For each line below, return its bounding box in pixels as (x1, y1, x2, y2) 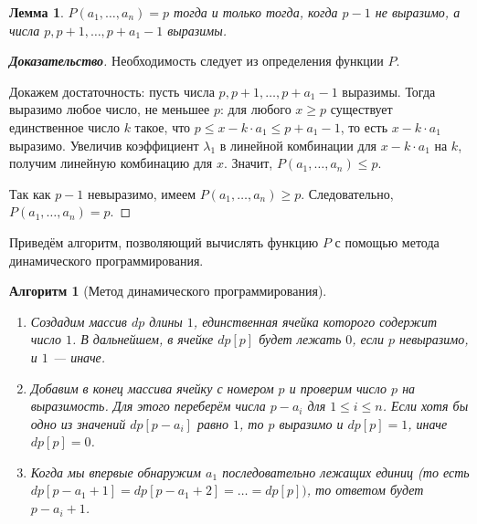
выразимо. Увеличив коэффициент (9, 135, 199, 154)
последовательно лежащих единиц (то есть (222, 462, 470, 481)
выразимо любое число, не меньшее (9, 100, 210, 119)
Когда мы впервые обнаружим (30, 462, 202, 481)
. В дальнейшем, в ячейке (71, 330, 214, 349)
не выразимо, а (375, 3, 461, 21)
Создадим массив (30, 311, 127, 330)
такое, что (134, 117, 191, 136)
